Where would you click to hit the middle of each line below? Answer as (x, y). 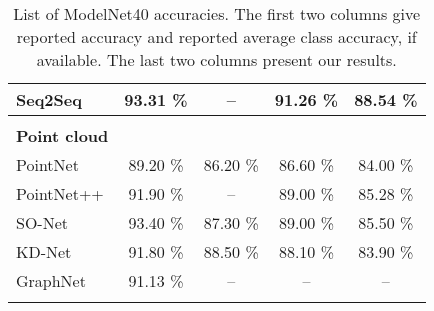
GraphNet (51, 280)
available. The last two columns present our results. (216, 59)
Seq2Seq (49, 99)
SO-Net (42, 222)
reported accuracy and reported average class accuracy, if (216, 36)
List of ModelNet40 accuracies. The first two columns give (217, 13)
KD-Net (44, 251)
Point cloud (62, 135)
